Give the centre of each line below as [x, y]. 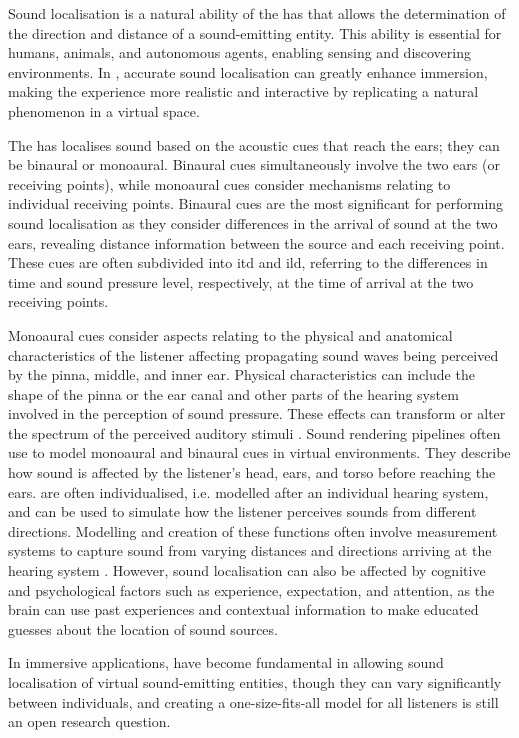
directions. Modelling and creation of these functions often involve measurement [253, 530]
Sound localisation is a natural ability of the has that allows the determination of [257, 13]
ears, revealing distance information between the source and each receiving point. [256, 242]
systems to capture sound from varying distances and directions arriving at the [250, 550]
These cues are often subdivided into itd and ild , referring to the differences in [248, 262]
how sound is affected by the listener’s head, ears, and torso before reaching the [252, 472]
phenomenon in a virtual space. [104, 110]
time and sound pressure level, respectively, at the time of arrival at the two [241, 281]
